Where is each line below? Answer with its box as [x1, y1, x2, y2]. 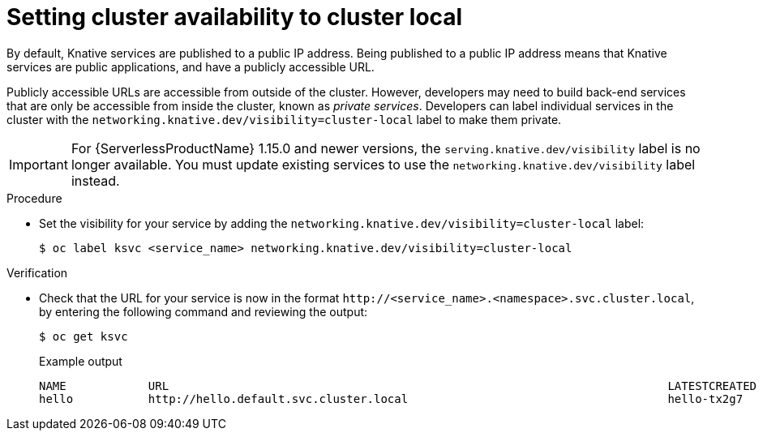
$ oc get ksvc [39, 329, 128, 343]
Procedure [6, 191, 62, 205]
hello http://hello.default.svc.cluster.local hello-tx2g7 [39, 392, 744, 405]
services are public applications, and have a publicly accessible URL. [6, 59, 375, 74]
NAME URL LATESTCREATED [39, 379, 757, 392]
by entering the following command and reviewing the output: [39, 304, 368, 319]
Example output [39, 353, 122, 368]
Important [9, 156, 68, 173]
